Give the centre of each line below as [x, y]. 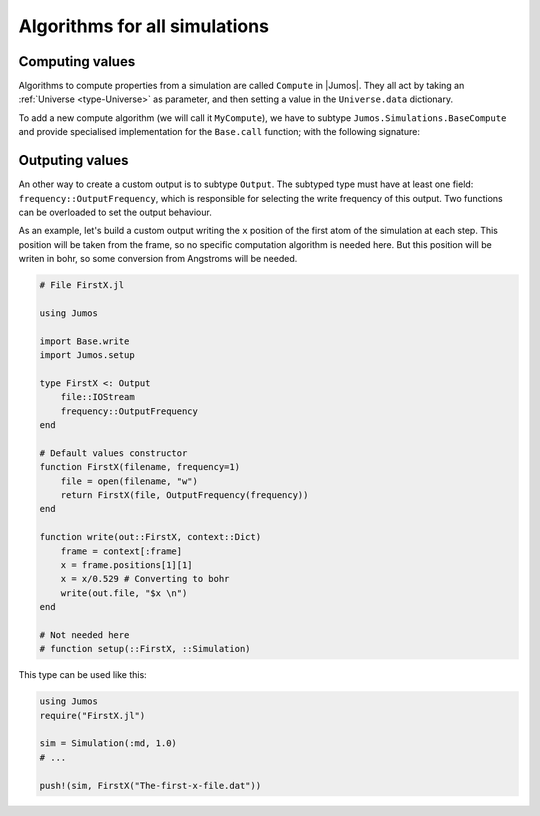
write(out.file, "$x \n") [124, 593]
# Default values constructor [113, 453]
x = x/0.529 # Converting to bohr [145, 579]
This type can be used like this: [82, 675]
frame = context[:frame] [121, 551]
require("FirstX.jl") [92, 715]
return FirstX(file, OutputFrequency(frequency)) [184, 494]
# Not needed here [84, 634]
